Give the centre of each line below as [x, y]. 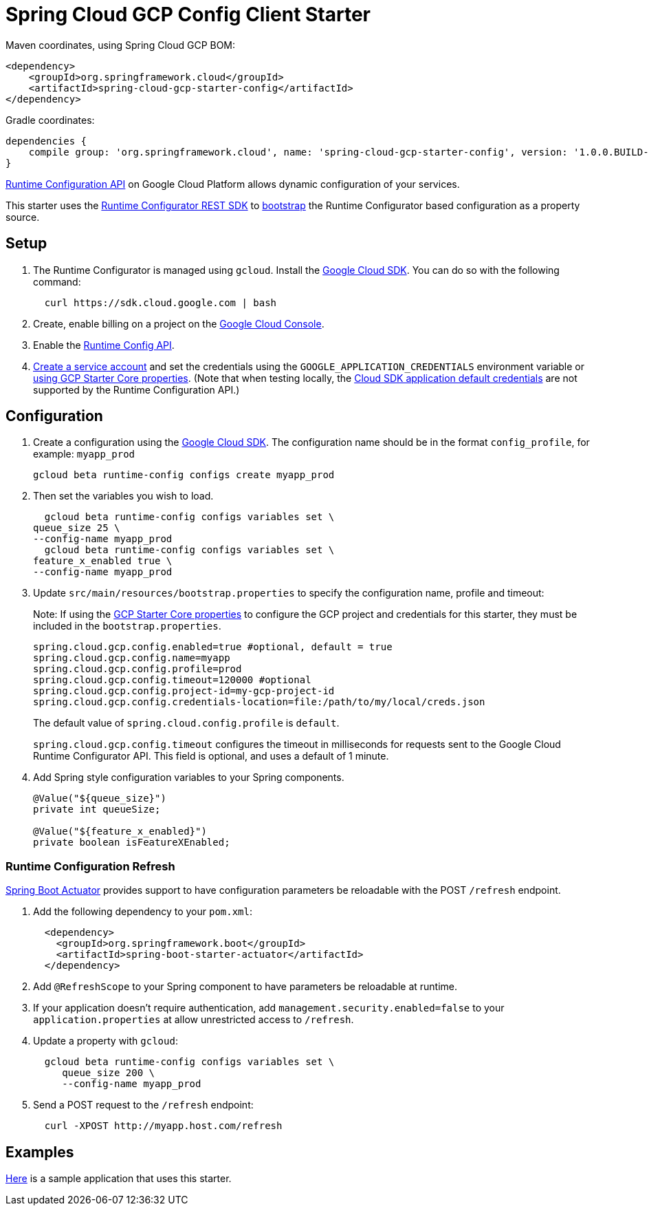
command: [57, 281]
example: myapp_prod [84, 454]
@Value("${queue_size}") [100, 799]
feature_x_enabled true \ [103, 561]
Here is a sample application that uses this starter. [119, 1179]
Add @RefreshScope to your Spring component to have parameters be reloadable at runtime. [245, 987]
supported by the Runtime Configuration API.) [136, 389]
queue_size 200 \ [109, 1073]
